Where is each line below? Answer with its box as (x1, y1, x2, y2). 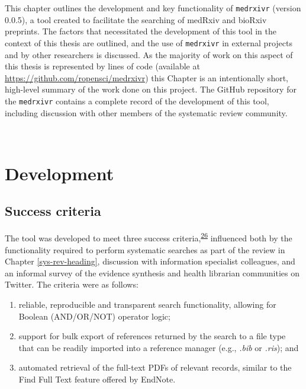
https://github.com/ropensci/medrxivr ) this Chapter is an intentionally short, (5, 71, 288, 84)
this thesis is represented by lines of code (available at (5, 60, 200, 72)
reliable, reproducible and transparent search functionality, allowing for (18, 298, 276, 310)
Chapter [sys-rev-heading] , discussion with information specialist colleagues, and (5, 255, 295, 267)
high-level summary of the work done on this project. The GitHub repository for (5, 83, 297, 95)
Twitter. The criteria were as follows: (5, 278, 138, 291)
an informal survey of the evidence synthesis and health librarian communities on (5, 266, 299, 279)
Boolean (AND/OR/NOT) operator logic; (18, 310, 170, 322)
